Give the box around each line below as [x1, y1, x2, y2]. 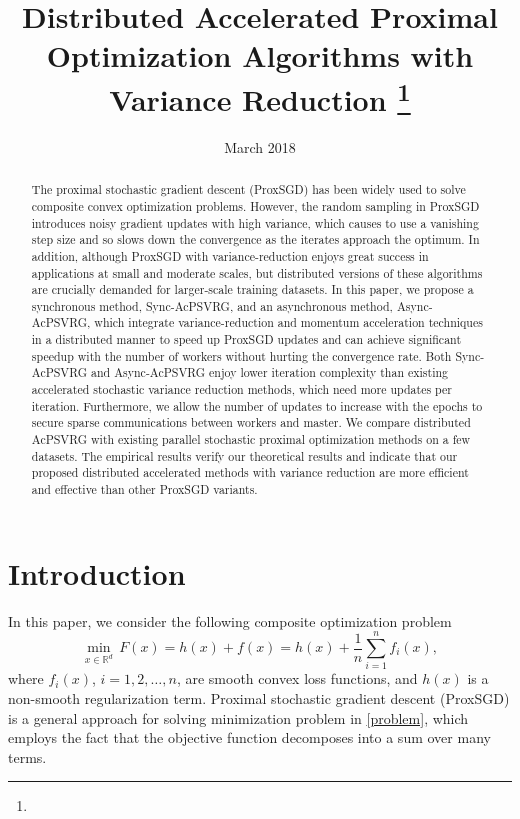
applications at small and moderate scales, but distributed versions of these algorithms [31, 264, 483, 281]
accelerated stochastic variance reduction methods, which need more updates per [31, 381, 453, 398]
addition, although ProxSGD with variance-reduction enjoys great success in [31, 247, 429, 264]
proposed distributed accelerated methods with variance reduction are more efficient [31, 464, 469, 481]
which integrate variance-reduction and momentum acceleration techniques [94, 314, 483, 331]
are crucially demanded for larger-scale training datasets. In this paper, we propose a [31, 281, 474, 298]
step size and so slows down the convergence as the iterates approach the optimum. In [31, 231, 480, 248]
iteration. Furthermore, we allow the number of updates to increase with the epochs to [31, 397, 483, 414]
